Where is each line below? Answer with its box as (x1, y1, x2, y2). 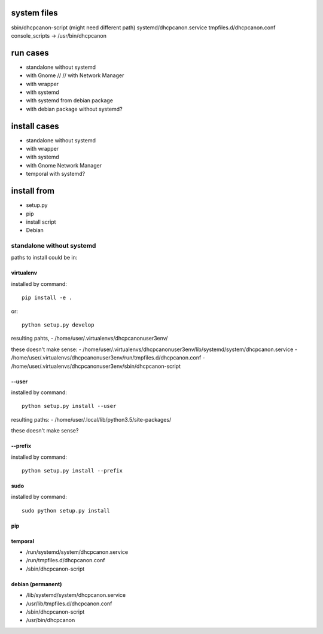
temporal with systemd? (26, 170, 86, 178)
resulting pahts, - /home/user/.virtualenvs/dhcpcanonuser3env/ (11, 335, 168, 342)
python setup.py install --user (22, 403, 117, 410)
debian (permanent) (11, 580, 62, 587)
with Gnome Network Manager (26, 161, 102, 169)
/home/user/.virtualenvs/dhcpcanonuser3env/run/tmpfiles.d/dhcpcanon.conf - (11, 354, 206, 361)
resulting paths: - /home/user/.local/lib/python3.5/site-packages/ (11, 416, 172, 423)
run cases (11, 48, 49, 58)
